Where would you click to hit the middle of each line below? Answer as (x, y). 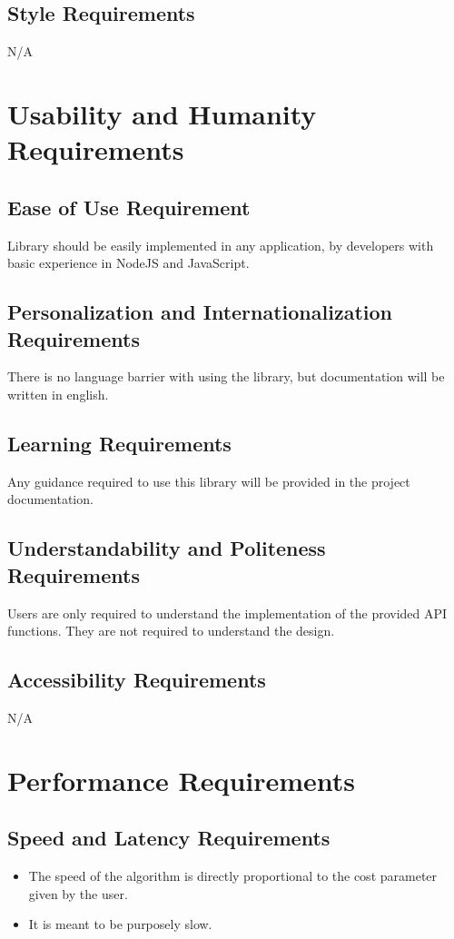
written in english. (58, 394)
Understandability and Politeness (167, 548)
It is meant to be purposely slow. (120, 924)
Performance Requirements (182, 780)
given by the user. (78, 893)
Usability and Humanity (162, 113)
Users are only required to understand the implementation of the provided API (227, 613)
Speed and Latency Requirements (169, 838)
